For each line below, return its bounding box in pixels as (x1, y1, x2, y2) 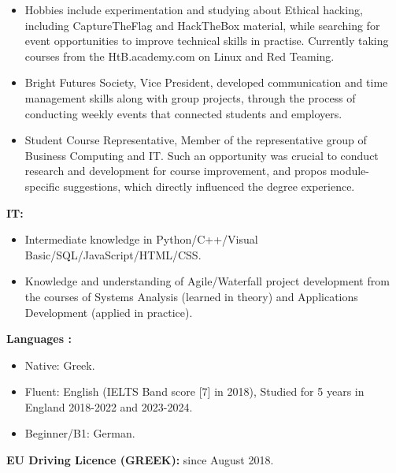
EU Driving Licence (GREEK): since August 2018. (6, 452, 274, 468)
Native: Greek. (24, 356, 95, 373)
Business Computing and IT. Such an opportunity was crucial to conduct (24, 147, 379, 163)
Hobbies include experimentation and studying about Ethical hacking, (24, 2, 363, 17)
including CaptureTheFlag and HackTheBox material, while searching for (24, 17, 380, 33)
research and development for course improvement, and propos (24, 162, 327, 179)
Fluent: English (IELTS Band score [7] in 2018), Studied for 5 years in (24, 383, 365, 400)
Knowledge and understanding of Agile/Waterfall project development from (24, 273, 390, 289)
